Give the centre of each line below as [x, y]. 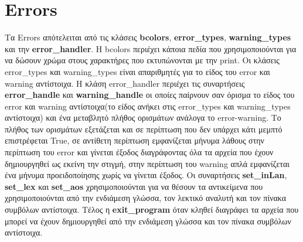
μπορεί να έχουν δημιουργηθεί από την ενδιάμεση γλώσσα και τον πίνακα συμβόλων [148, 221]
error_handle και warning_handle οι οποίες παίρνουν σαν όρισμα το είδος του [150, 95]
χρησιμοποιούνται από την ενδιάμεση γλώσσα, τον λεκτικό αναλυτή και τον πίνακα [146, 198]
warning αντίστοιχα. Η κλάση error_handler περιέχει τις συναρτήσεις [125, 83]
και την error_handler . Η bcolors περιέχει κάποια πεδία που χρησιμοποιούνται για [151, 48]
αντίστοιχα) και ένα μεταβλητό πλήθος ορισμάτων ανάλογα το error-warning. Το [143, 117]
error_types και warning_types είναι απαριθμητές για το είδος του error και [137, 71]
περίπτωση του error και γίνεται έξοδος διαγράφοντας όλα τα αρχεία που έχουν [139, 152]
